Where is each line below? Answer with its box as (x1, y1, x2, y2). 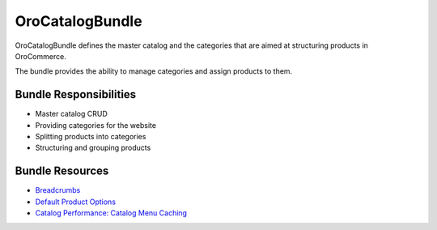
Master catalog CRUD (35, 109, 108, 119)
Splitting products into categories (35, 132, 146, 142)
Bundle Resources (15, 164, 109, 178)
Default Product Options (35, 197, 117, 207)
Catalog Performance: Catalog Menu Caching (35, 208, 188, 218)
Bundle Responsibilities (15, 87, 137, 101)
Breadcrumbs (35, 185, 81, 195)
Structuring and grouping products (35, 143, 151, 153)
